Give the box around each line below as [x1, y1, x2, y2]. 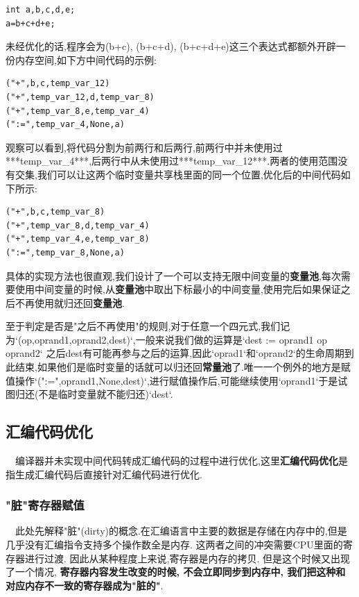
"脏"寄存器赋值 [6, 496, 85, 514]
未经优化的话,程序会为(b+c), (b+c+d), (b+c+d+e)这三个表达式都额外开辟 [6, 39, 336, 53]
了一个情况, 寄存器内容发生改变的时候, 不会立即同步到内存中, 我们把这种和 [6, 564, 346, 579]
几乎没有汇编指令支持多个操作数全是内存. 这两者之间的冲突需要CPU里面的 [6, 537, 343, 552]
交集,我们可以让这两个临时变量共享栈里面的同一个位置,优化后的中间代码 [15, 167, 341, 181]
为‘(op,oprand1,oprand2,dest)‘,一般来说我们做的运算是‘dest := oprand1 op [6, 332, 327, 346]
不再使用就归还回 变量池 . [15, 295, 125, 310]
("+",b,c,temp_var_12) [6, 78, 110, 89]
